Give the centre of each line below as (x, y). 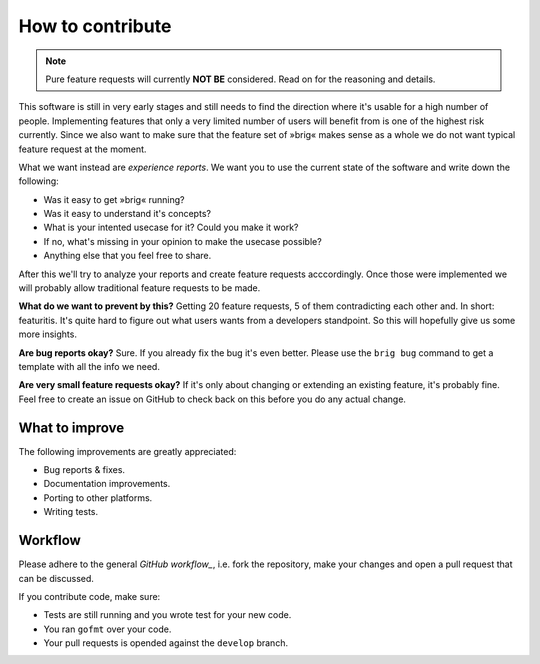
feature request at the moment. (82, 149)
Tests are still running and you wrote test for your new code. (167, 615)
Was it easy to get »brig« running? (114, 199)
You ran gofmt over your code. (107, 629)
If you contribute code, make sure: (89, 596)
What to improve (71, 427)
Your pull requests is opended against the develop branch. (166, 643)
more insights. (47, 334)
